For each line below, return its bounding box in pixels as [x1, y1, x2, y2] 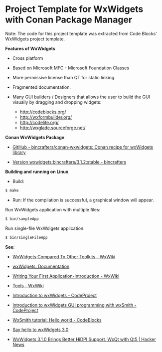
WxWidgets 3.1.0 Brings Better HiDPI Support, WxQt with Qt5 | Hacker [12, 336, 156, 342]
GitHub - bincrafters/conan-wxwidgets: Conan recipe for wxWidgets [12, 144, 154, 150]
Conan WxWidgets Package [5, 134, 65, 140]
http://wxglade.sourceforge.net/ [19, 125, 86, 131]
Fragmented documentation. [12, 84, 71, 90]
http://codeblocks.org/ [19, 109, 66, 115]
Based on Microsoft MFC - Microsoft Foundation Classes [12, 65, 130, 71]
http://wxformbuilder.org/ [19, 114, 72, 120]
